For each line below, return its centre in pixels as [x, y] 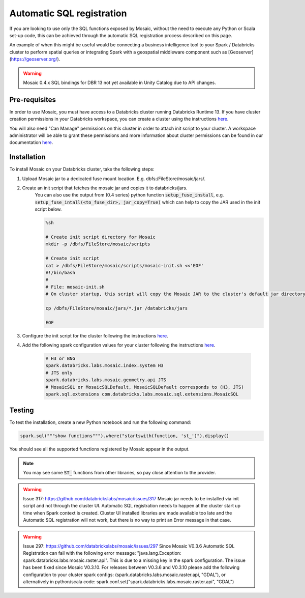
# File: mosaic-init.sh [75, 287]
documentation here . [31, 143]
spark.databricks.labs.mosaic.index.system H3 [104, 366]
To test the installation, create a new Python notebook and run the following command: [100, 422]
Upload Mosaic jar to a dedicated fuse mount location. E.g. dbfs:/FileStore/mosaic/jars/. [114, 179]
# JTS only [59, 373]
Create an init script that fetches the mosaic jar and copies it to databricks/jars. [105, 188]
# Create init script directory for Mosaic [101, 237]
